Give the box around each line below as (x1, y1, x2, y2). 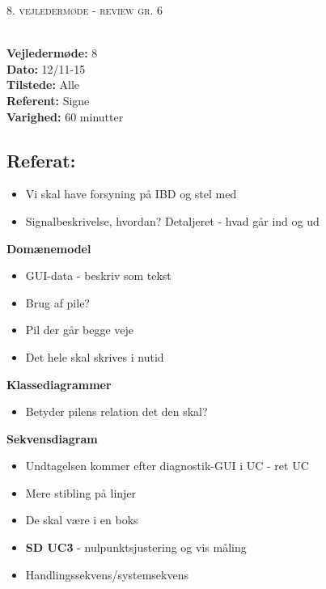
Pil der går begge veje (25, 321, 134, 338)
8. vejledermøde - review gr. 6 (6, 2, 163, 18)
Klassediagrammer (6, 375, 112, 392)
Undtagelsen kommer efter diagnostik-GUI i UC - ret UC (25, 457, 309, 474)
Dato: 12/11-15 (6, 60, 86, 77)
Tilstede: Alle (6, 76, 80, 93)
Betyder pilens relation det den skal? (25, 403, 208, 420)
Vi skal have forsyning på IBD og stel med (25, 185, 237, 202)
